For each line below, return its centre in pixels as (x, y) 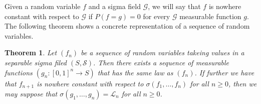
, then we (243, 83)
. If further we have (224, 72)
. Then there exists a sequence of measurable (161, 62)
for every (157, 16)
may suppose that (31, 94)
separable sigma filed (36, 62)
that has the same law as (135, 72)
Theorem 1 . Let (31, 53)
